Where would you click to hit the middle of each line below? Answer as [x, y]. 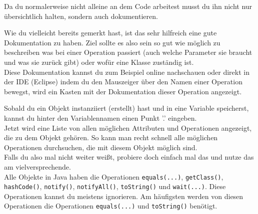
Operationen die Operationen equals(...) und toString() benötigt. [111, 206]
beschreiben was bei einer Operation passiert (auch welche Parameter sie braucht [128, 52]
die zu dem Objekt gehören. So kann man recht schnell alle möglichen [111, 137]
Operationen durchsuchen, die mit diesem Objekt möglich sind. [101, 147]
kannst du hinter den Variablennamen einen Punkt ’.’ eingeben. [100, 117]
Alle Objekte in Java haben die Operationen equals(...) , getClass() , [114, 176]
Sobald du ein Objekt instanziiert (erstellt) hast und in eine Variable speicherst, [126, 108]
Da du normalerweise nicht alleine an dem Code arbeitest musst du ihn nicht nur [128, 6]
